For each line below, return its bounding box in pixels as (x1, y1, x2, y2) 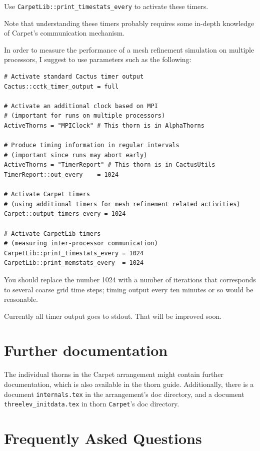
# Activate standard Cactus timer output (4, 73, 144, 81)
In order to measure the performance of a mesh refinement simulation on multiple (4, 44, 254, 55)
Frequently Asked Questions (4, 428, 202, 448)
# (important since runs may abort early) (4, 151, 147, 159)
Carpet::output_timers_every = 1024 (4, 210, 126, 218)
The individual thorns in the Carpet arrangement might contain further (4, 369, 224, 379)
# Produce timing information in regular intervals (4, 142, 179, 149)
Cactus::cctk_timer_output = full (4, 83, 119, 90)
